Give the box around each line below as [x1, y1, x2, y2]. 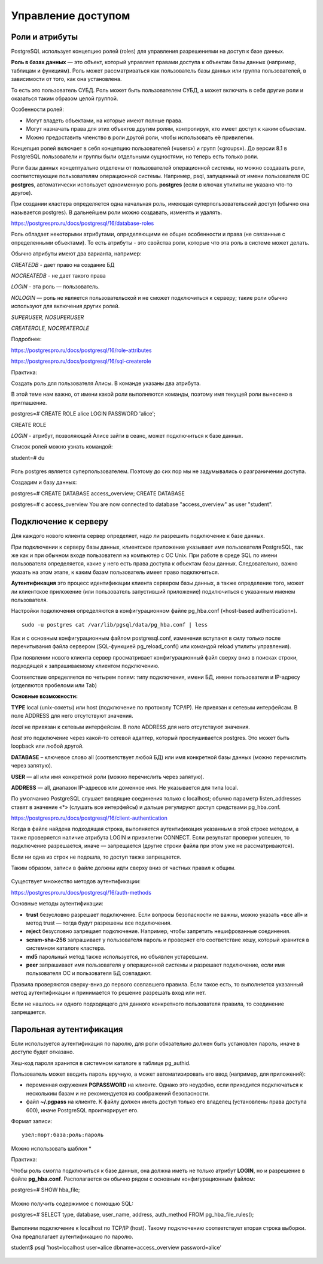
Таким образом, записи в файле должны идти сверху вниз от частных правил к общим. [11, 864, 236, 872]
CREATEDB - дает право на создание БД [11, 261, 115, 268]
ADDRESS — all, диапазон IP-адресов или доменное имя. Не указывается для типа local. [11, 784, 239, 791]
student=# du [11, 454, 45, 461]
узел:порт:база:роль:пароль [22, 1131, 104, 1139]
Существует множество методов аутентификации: [11, 878, 141, 885]
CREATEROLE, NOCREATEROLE [11, 324, 90, 332]
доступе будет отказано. [11, 1048, 75, 1055]
